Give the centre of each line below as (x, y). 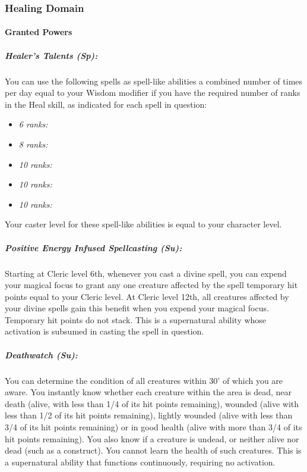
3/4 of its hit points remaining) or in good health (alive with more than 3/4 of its (153, 427)
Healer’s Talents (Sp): (51, 55)
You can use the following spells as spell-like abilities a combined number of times (154, 81)
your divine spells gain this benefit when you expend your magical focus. (137, 308)
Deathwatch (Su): (41, 354)
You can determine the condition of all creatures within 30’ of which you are (144, 380)
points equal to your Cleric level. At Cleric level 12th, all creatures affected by (147, 296)
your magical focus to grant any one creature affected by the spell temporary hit (151, 285)
